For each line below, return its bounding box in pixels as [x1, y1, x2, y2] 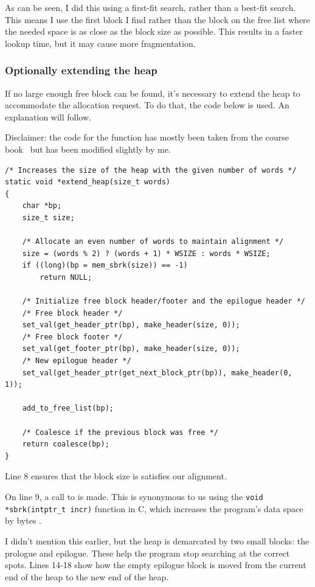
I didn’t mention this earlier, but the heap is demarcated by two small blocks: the [5, 534, 310, 547]
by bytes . [5, 514, 41, 527]
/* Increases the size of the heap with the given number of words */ [5, 165, 297, 175]
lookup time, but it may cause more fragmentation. [5, 36, 196, 49]
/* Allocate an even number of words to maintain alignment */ [22, 237, 284, 246]
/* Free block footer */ [22, 332, 123, 341]
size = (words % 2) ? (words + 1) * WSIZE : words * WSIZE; [22, 249, 271, 258]
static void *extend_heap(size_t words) [5, 178, 171, 187]
